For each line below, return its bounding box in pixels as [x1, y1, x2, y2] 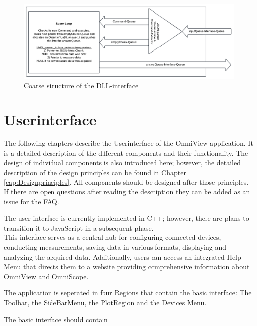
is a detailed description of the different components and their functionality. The [4, 147, 248, 158]
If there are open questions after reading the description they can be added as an [4, 186, 250, 196]
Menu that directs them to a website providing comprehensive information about [4, 261, 250, 272]
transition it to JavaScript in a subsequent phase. [4, 222, 154, 233]
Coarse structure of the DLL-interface [24, 80, 139, 91]
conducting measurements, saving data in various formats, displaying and [4, 241, 226, 252]
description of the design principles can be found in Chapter [4, 167, 186, 177]
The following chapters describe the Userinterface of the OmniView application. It [4, 138, 253, 148]
